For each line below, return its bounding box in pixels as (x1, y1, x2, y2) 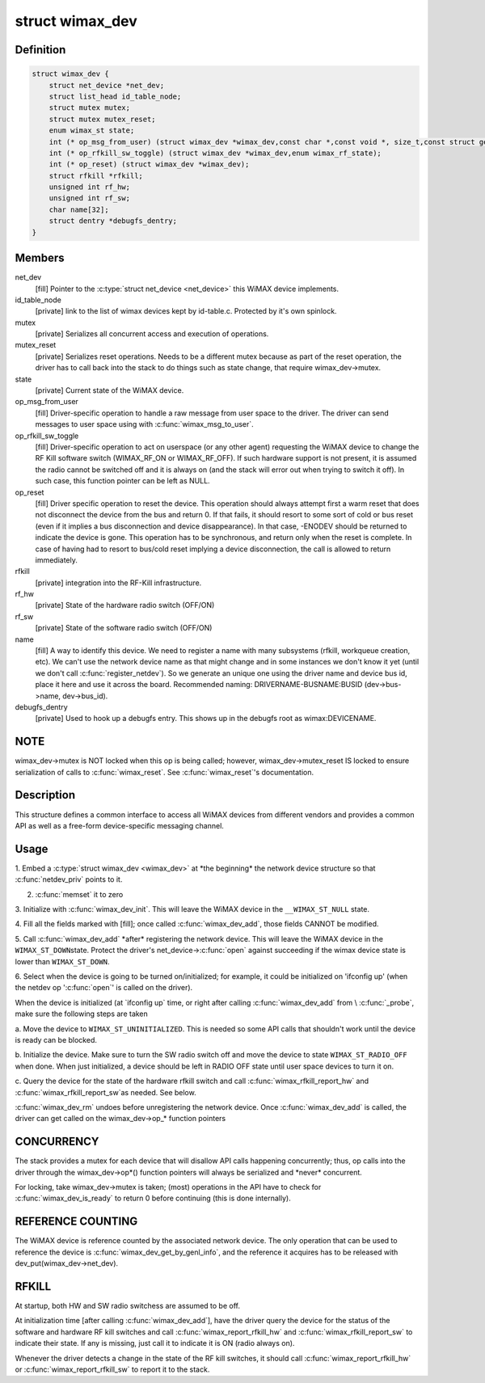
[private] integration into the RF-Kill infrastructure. (35, 578, 202, 588)
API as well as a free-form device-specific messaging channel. (15, 820, 224, 830)
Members (15, 251, 65, 265)
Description (15, 788, 76, 802)
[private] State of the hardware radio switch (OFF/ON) (35, 601, 215, 610)
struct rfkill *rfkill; (48, 171, 143, 180)
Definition (15, 43, 66, 57)
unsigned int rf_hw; (48, 183, 131, 192)
